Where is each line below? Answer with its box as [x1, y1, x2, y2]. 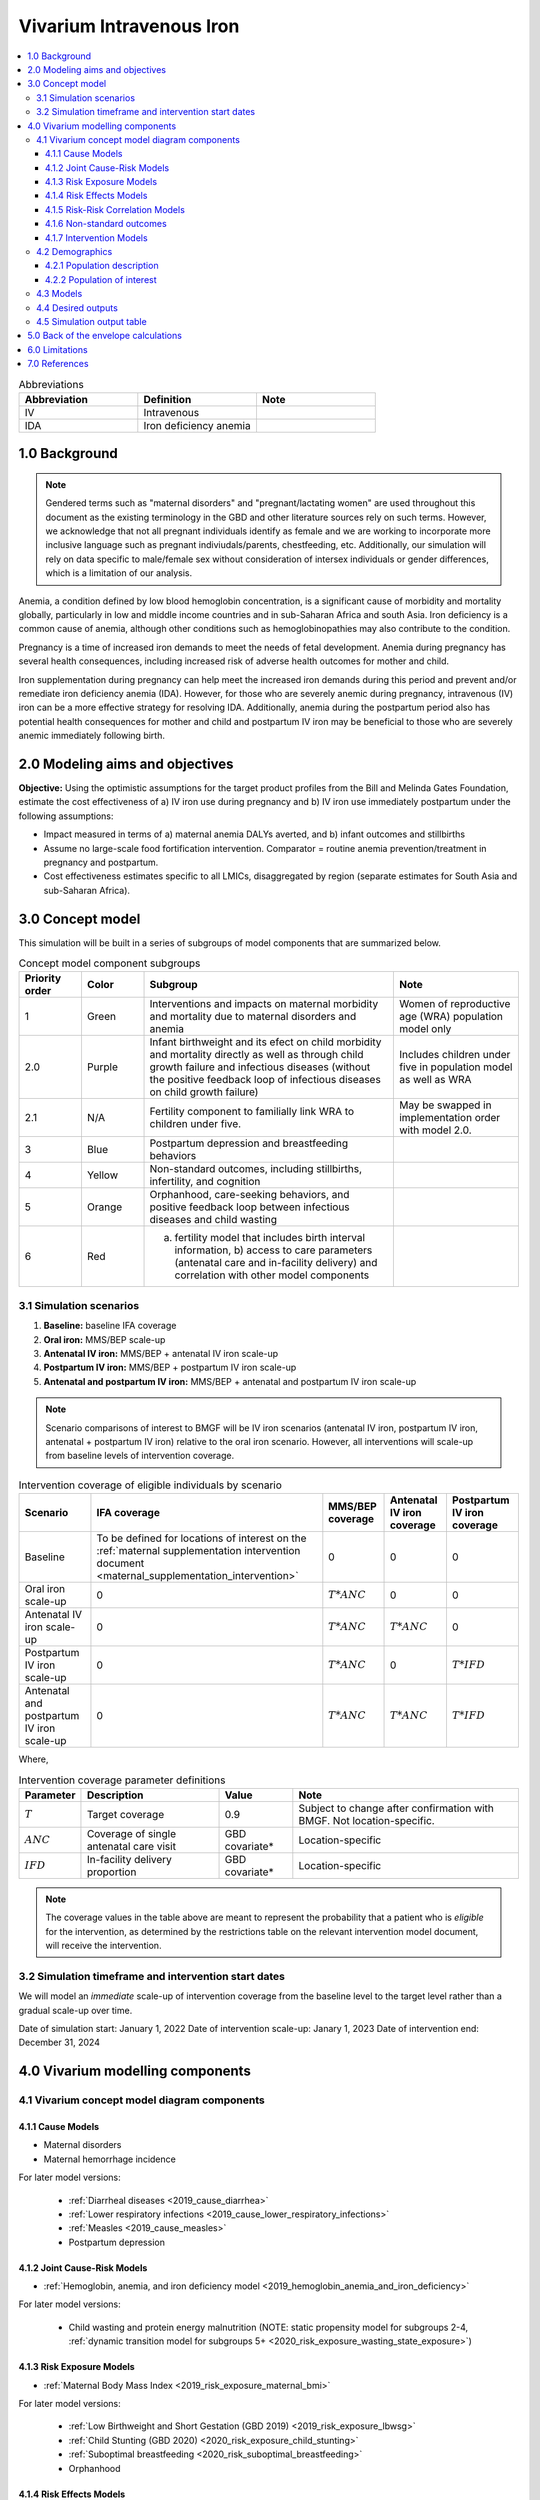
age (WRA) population [398, 1010, 504, 1024]
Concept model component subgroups [18, 956, 201, 970]
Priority [24, 971, 62, 985]
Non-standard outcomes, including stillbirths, [149, 1162, 362, 1176]
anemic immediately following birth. [18, 730, 165, 742]
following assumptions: [18, 810, 114, 822]
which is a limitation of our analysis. [45, 567, 193, 579]
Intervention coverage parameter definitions [18, 1773, 226, 1787]
